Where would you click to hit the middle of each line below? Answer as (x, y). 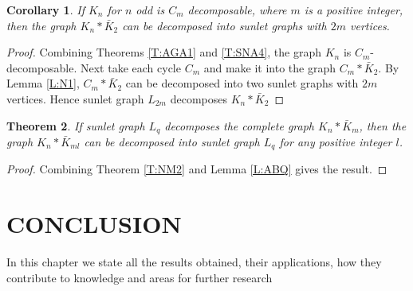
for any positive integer (336, 142)
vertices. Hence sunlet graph (75, 98)
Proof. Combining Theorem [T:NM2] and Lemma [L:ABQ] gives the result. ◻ (197, 169)
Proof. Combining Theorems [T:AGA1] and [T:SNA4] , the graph (164, 52)
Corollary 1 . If (45, 10)
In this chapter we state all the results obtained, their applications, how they (194, 262)
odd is (150, 10)
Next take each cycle (131, 67)
